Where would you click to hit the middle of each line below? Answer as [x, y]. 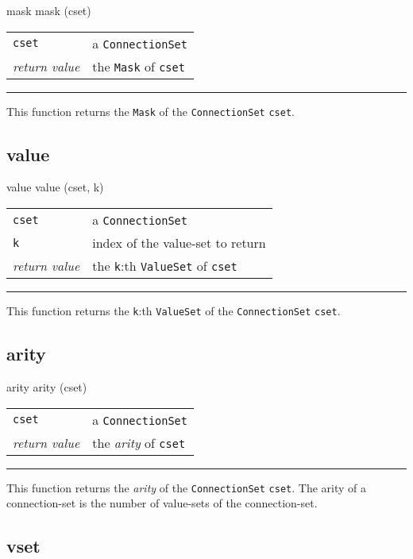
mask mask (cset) [49, 10]
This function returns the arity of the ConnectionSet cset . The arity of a [186, 487]
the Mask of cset [139, 66]
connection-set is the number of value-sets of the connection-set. [162, 503]
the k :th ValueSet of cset [165, 266]
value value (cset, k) [55, 187]
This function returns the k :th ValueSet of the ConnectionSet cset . [174, 311]
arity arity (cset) [47, 386]
